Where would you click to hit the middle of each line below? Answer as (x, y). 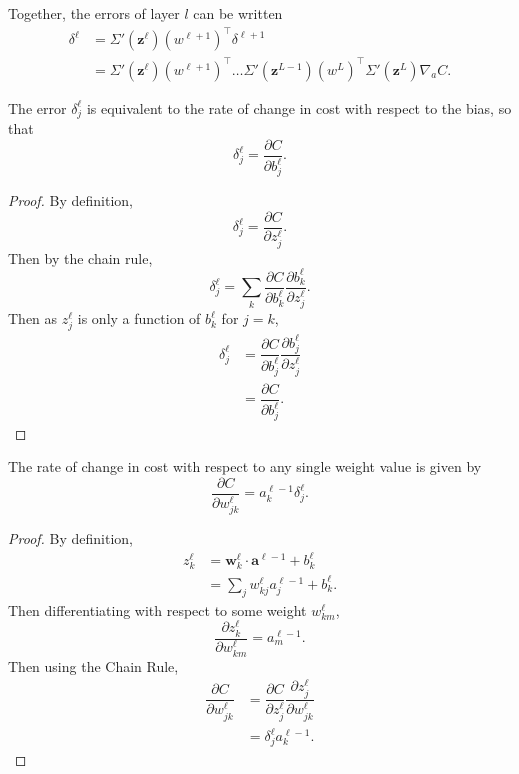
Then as (33, 318)
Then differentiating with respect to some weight (157, 609)
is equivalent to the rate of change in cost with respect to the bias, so (299, 107)
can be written (238, 13)
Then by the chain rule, (80, 257)
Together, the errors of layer (94, 13)
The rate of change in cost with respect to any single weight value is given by (245, 466)
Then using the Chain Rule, (93, 665)
